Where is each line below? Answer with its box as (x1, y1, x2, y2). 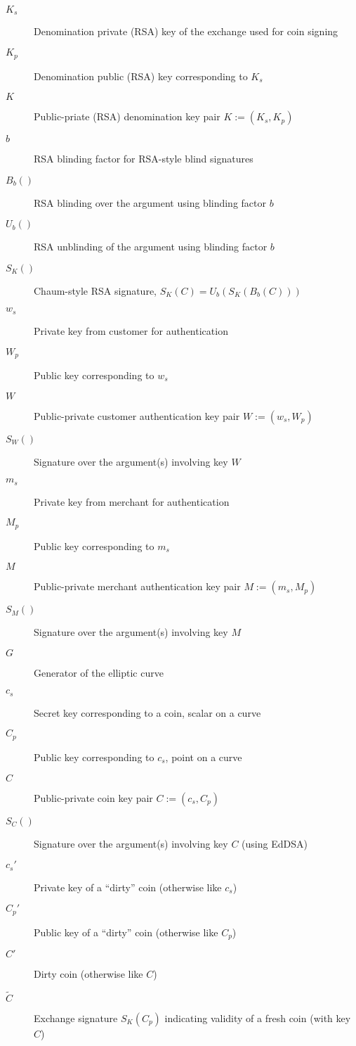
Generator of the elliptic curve (34, 665, 164, 680)
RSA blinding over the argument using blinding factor (34, 195, 267, 210)
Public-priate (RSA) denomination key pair (34, 109, 220, 124)
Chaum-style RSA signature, (34, 283, 157, 298)
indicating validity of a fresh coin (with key (164, 1010, 351, 1025)
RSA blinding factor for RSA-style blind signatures (34, 151, 253, 166)
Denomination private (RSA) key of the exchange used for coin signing (34, 24, 338, 39)
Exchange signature (34, 1010, 118, 1025)
